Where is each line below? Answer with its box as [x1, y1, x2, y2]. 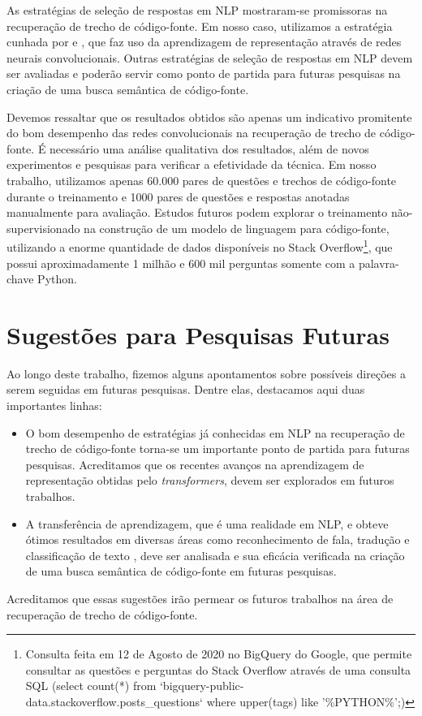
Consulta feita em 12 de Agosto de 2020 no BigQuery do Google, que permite [25, 645, 412, 662]
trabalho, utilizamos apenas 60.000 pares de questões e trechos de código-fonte [6, 171, 397, 188]
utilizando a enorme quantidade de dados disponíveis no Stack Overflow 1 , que [6, 236, 393, 255]
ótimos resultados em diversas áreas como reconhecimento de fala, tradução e [25, 531, 410, 548]
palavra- [358, 254, 399, 271]
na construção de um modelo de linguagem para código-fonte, [84, 219, 390, 236]
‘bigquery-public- [159, 677, 244, 694]
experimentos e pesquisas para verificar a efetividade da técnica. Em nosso [6, 156, 377, 173]
